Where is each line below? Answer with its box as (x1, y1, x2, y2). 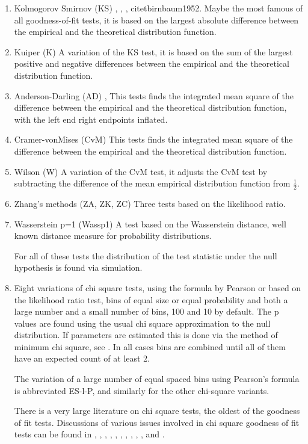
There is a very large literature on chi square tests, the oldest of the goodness (14, 404, 300, 417)
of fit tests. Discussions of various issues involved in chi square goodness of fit (14, 416, 300, 428)
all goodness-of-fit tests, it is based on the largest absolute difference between (14, 13, 299, 26)
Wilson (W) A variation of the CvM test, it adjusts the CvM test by (14, 165, 268, 177)
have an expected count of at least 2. (14, 352, 150, 365)
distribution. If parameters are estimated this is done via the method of (14, 328, 278, 341)
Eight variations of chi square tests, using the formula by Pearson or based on (14, 281, 301, 294)
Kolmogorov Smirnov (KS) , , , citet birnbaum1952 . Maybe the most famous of (14, 2, 303, 14)
